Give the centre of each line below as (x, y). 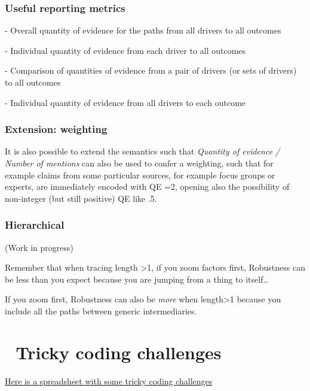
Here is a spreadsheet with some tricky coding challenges (109, 381)
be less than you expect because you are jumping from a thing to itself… (137, 279)
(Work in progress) (39, 247)
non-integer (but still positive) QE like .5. (81, 198)
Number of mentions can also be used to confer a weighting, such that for (139, 163)
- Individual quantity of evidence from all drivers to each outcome (125, 102)
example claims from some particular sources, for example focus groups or (140, 175)
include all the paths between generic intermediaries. (101, 310)
